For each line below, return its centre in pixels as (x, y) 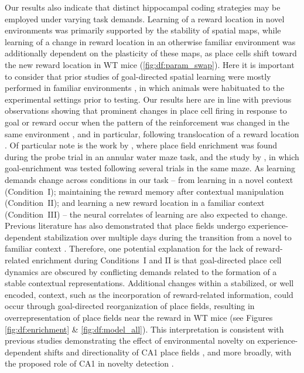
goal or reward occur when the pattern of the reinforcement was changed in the (147, 122)
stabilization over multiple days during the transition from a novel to (168, 237)
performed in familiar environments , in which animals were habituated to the (145, 88)
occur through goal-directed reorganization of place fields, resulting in (130, 306)
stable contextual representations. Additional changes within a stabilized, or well (149, 283)
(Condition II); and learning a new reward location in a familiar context (135, 203)
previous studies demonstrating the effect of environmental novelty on (130, 340)
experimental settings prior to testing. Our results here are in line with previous (148, 99)
